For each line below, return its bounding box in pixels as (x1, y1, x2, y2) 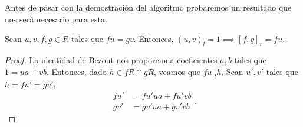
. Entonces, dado (47, 65, 107, 77)
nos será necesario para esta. (5, 12, 107, 25)
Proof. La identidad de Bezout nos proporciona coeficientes (5, 53, 218, 66)
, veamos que (154, 65, 201, 77)
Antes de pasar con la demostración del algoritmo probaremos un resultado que (5, 1, 292, 13)
